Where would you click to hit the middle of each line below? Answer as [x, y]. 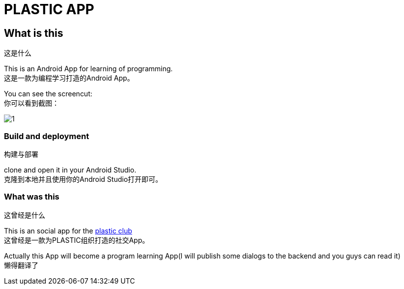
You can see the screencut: [48, 94]
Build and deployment [47, 136]
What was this [32, 197]
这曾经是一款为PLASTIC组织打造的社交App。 [77, 240]
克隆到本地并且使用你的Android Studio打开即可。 [83, 179]
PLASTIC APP [49, 9]
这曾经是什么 [25, 215]
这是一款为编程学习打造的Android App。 [69, 78]
